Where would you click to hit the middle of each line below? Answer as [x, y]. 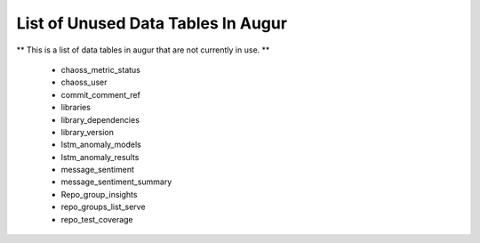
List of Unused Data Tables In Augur [152, 23]
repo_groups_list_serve [103, 207]
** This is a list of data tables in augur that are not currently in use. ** [143, 50]
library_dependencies [100, 119]
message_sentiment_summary [116, 182]
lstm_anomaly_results [100, 157]
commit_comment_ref [101, 94]
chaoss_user [84, 82]
